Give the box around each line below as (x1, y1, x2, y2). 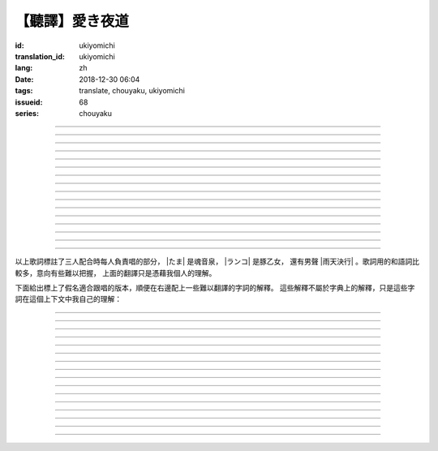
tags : (15, 86, 33, 96)
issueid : (15, 97, 43, 107)
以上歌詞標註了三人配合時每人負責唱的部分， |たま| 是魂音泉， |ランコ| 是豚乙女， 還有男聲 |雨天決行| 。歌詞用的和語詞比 (15, 256, 420, 267)
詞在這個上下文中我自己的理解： (15, 294, 122, 304)
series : (15, 108, 40, 118)
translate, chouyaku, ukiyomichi (79, 86, 186, 96)
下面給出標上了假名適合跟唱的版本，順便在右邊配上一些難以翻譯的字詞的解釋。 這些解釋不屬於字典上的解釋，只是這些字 (15, 283, 415, 293)
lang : (15, 63, 33, 73)
